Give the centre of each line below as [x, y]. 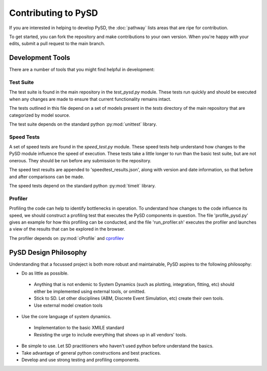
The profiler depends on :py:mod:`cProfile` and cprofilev [67, 238]
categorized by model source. [40, 115]
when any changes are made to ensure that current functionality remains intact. [90, 99]
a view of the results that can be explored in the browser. [67, 229]
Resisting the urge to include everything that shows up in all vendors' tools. [111, 334]
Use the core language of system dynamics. [67, 316]
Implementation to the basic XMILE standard [79, 328]
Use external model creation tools [68, 305]
